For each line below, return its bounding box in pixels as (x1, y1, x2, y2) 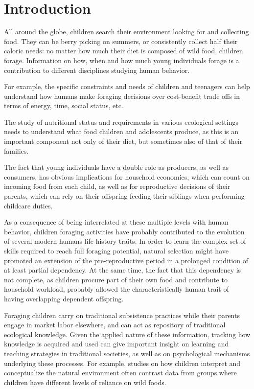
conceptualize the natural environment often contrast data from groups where (4, 367, 237, 378)
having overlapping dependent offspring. (4, 293, 124, 303)
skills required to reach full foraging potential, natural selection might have (4, 246, 229, 255)
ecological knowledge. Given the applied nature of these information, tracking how (4, 329, 251, 339)
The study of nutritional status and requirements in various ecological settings (4, 116, 239, 127)
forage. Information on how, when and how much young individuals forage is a (4, 55, 239, 65)
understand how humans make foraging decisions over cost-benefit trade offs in (4, 91, 240, 101)
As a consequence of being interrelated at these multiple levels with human (4, 217, 229, 227)
